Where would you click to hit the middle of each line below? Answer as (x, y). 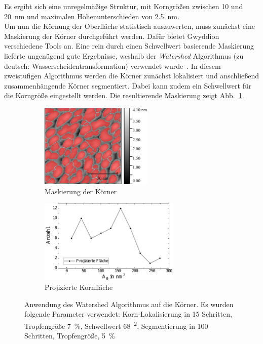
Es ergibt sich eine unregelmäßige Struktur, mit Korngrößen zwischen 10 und (124, 6)
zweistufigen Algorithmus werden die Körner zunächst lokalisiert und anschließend (132, 76)
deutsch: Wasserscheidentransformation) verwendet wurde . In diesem (112, 66)
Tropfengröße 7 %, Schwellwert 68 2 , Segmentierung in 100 (116, 325)
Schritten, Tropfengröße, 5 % (70, 336)
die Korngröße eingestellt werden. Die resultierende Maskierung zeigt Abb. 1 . (124, 95)
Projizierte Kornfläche (79, 287)
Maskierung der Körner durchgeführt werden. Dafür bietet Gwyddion (112, 36)
